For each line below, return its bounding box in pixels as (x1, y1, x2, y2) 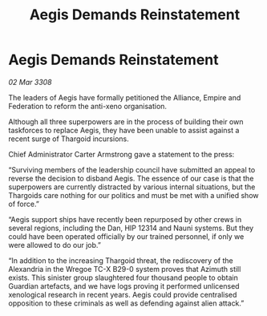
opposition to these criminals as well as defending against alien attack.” (8, 298, 245, 308)
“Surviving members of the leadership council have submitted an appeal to (8, 164, 256, 174)
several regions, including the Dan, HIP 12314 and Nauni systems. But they (8, 223, 254, 233)
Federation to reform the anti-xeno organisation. (8, 101, 167, 111)
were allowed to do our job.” (8, 240, 102, 249)
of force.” (8, 199, 40, 209)
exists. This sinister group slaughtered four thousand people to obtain (8, 273, 238, 282)
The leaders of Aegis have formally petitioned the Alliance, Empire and (8, 92, 241, 102)
